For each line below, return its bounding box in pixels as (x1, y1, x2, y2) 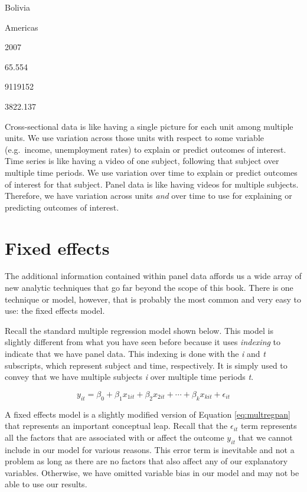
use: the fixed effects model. (5, 304, 105, 317)
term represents (241, 419, 297, 432)
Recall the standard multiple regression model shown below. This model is (5, 324, 273, 336)
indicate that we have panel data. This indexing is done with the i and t (5, 347, 266, 359)
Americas (5, 21, 38, 33)
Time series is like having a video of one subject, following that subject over (5, 155, 279, 167)
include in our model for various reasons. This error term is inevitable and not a (5, 443, 295, 455)
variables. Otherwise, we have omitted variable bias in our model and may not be (5, 466, 299, 478)
